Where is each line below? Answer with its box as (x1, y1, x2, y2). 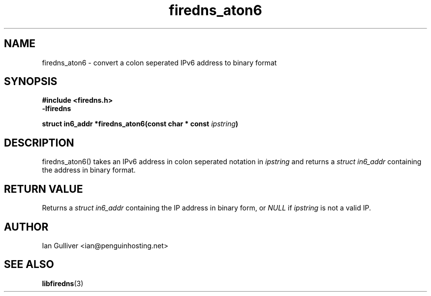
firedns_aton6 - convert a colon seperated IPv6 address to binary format (42, 58, 277, 67)
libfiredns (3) (42, 279, 84, 288)
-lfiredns (42, 104, 71, 113)
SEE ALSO (4, 258, 54, 271)
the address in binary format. (42, 166, 136, 175)
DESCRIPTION (4, 136, 74, 149)
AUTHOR (4, 220, 49, 233)
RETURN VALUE (4, 182, 83, 195)
